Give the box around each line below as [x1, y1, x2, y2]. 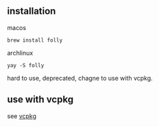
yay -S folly [7, 61, 45, 69]
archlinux [7, 48, 34, 57]
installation [7, 5, 56, 17]
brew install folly [7, 37, 63, 44]
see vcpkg [7, 112, 36, 120]
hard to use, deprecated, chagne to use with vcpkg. [7, 74, 153, 82]
